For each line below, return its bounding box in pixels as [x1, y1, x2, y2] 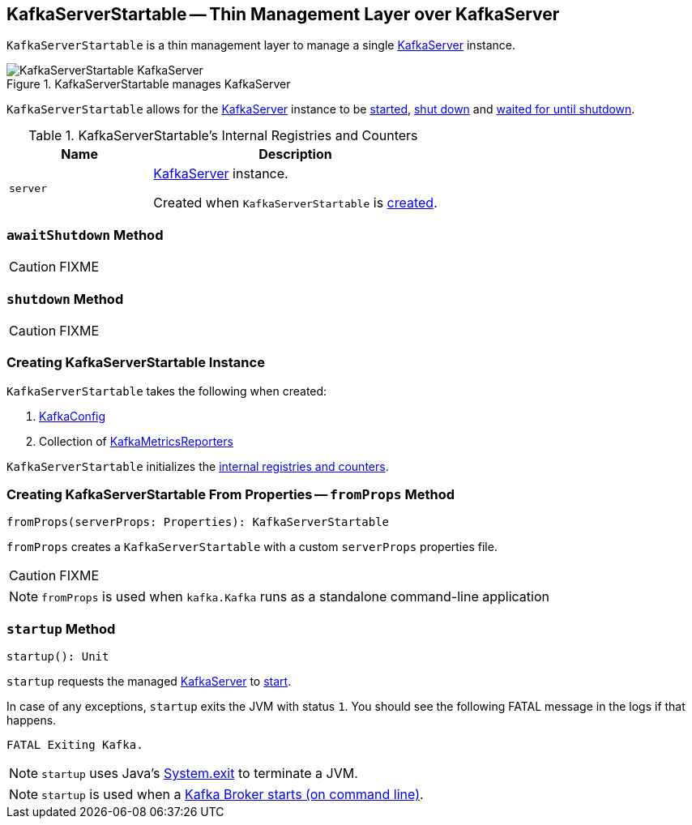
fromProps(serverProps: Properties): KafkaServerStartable [6, 515, 390, 529]
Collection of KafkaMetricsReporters [39, 434, 233, 448]
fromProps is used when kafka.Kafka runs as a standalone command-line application [41, 588, 549, 605]
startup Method [6, 620, 116, 637]
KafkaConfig [39, 408, 106, 423]
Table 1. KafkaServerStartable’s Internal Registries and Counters [28, 127, 418, 144]
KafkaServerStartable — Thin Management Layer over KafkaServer [6, 4, 560, 24]
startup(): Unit [6, 650, 109, 664]
